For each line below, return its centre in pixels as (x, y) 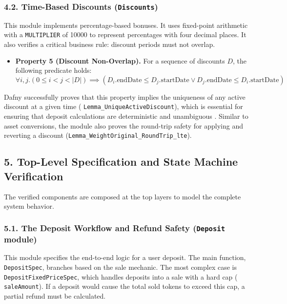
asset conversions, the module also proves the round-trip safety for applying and (123, 125)
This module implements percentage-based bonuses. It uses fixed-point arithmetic (126, 25)
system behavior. (29, 206)
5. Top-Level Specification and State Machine (121, 162)
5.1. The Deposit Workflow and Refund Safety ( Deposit (115, 228)
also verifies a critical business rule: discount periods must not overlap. (110, 44)
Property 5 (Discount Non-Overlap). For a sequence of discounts (120, 60)
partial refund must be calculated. (55, 295)
